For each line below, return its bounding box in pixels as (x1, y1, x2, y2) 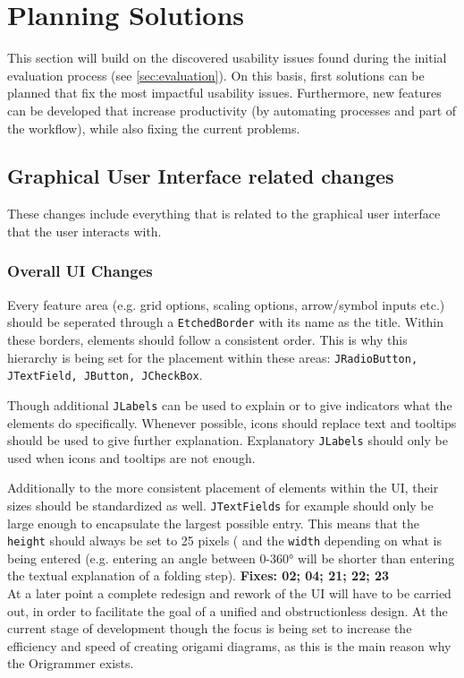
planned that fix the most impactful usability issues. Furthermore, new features (7, 83, 442, 102)
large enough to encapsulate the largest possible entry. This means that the (7, 513, 420, 532)
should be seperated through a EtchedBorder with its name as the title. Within (7, 313, 444, 331)
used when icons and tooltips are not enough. (7, 448, 256, 467)
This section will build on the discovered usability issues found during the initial (7, 48, 447, 67)
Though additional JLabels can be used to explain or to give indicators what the (7, 395, 452, 414)
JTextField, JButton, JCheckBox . (7, 365, 203, 384)
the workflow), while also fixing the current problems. (7, 118, 300, 137)
